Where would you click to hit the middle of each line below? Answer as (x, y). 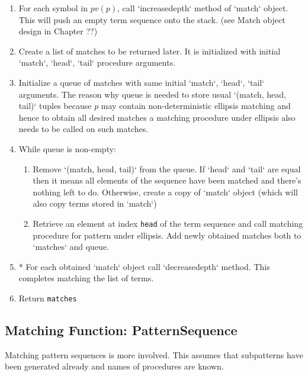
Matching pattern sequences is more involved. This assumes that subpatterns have (154, 354)
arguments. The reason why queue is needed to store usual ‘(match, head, (152, 94)
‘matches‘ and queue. (71, 247)
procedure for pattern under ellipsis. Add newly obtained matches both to (167, 235)
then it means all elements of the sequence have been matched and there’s (167, 180)
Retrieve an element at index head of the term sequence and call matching (168, 223)
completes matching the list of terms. (86, 278)
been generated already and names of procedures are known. (114, 366)
